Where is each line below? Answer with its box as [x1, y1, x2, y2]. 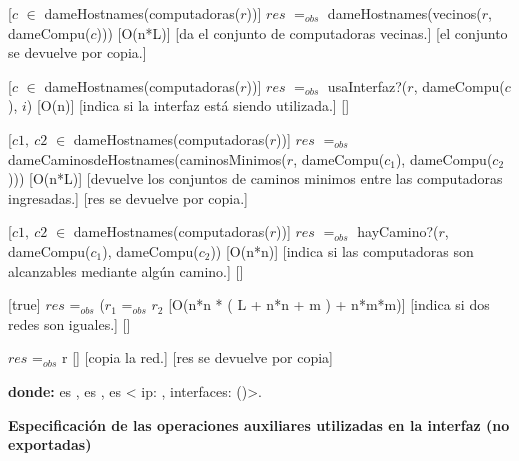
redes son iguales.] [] [8, 313, 131, 334]
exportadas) [8, 434, 92, 455]
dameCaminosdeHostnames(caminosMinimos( [8, 148, 287, 169]
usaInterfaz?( [327, 75, 408, 96]
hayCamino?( [357, 221, 439, 242]
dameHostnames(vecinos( [327, 3, 482, 23]
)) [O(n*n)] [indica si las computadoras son [210, 240, 474, 261]
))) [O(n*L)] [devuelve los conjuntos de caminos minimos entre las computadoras [8, 168, 503, 189]
